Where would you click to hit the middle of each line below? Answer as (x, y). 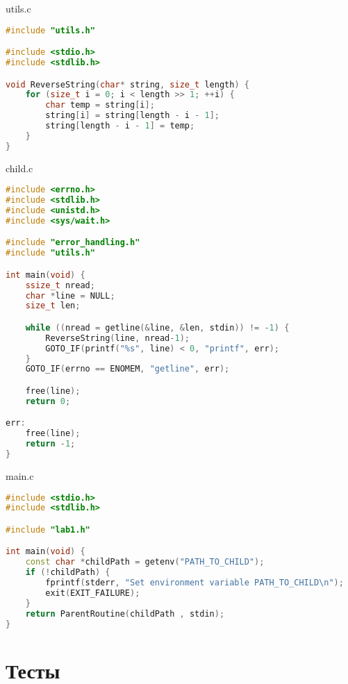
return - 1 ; (50, 444)
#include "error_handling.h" (73, 243)
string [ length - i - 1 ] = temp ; (120, 126)
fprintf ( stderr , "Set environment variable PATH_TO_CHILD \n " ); (194, 583)
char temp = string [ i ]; (100, 105)
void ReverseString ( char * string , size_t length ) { (127, 84)
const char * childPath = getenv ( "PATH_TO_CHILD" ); (145, 562)
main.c (20, 475)
